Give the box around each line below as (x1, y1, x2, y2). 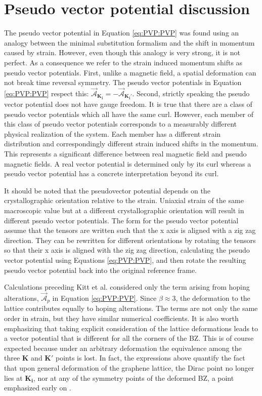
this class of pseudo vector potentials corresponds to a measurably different (4, 118, 237, 129)
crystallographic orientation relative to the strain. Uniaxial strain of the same (4, 195, 244, 206)
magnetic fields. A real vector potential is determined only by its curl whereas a (4, 158, 251, 169)
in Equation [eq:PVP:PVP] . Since (52, 292, 157, 303)
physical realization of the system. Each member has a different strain (4, 128, 221, 139)
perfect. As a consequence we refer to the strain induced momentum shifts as (4, 57, 243, 67)
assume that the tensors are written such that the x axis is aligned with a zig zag (4, 225, 256, 235)
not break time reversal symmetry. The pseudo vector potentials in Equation (4, 77, 242, 88)
